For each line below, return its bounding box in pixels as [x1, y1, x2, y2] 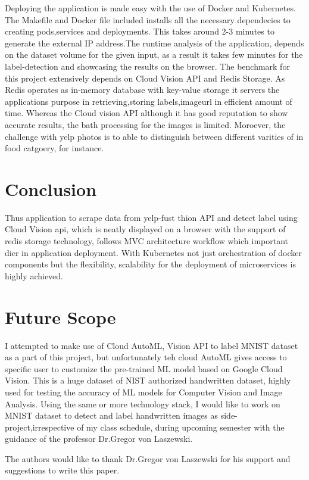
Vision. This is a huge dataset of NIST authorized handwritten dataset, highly [5, 374, 291, 387]
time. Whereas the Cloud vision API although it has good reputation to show [5, 107, 288, 119]
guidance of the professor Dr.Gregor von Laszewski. [5, 432, 193, 445]
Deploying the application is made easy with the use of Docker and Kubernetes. [5, 2, 296, 14]
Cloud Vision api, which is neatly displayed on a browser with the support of [5, 223, 286, 235]
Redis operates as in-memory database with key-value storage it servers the [5, 83, 280, 96]
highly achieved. [5, 269, 64, 282]
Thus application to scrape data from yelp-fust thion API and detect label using [5, 211, 298, 223]
